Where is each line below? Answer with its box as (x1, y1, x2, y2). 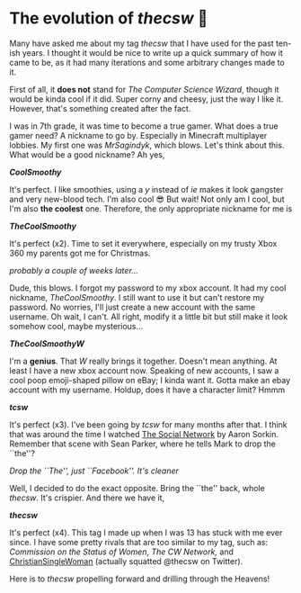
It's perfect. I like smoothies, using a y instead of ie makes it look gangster (9, 184, 284, 194)
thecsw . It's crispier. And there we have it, (9, 492, 165, 503)
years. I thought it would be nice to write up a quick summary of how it (22, 47, 283, 58)
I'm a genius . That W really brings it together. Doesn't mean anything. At (9, 355, 278, 366)
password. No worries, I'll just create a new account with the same (9, 301, 256, 312)
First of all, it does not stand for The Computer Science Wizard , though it (9, 84, 279, 94)
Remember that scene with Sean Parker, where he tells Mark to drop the (9, 438, 276, 449)
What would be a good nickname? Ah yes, (9, 148, 165, 160)
